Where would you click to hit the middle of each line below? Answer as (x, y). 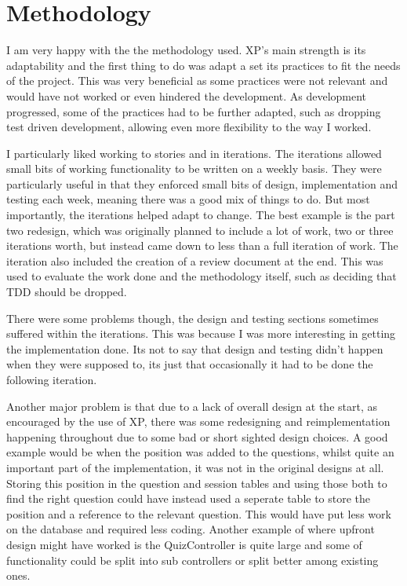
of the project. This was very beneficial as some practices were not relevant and (197, 81)
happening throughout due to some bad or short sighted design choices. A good (197, 436)
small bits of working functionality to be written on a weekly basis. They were (194, 168)
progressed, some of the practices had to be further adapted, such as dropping (194, 111)
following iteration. (52, 379)
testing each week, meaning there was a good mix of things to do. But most (188, 199)
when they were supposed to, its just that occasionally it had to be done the (190, 364)
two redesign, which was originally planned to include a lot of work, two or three (200, 230)
